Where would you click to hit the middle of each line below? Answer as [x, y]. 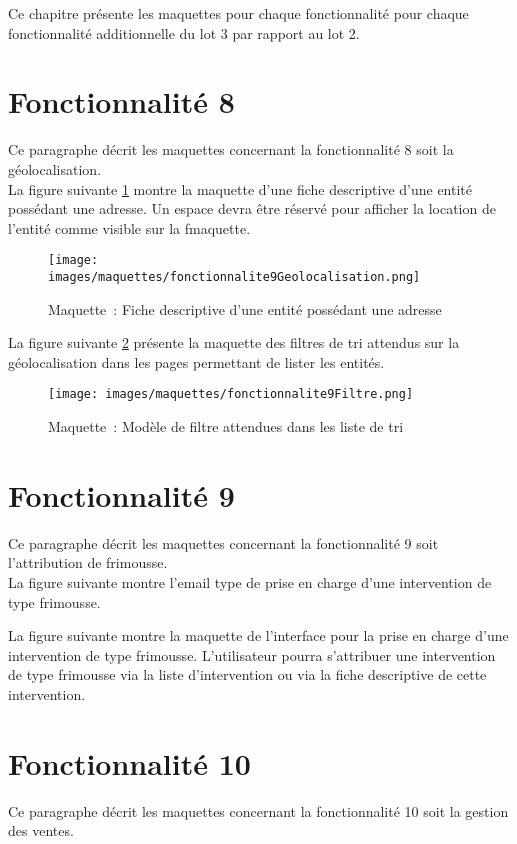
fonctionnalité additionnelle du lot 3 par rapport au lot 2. [184, 32]
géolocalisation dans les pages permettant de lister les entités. [196, 361]
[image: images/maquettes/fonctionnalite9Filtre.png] [231, 394]
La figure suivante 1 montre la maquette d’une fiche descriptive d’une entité [240, 188]
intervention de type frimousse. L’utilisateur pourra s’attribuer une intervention [252, 654]
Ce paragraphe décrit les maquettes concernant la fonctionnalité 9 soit [223, 542]
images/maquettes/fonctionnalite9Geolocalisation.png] [234, 276]
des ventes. [41, 830]
